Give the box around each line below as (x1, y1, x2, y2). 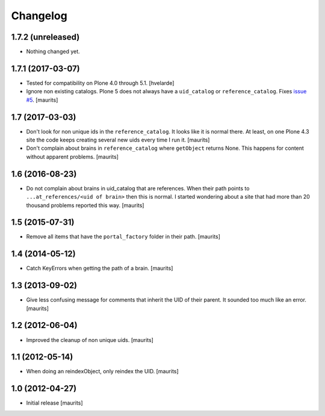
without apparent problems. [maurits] (26, 153, 119, 160)
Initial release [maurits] (26, 399, 84, 406)
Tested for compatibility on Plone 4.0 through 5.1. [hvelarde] (26, 79, 175, 87)
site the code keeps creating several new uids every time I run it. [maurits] (26, 136, 210, 144)
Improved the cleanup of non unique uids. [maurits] (26, 336, 153, 343)
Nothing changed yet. (26, 48, 81, 55)
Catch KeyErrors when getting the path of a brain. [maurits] (26, 265, 173, 272)
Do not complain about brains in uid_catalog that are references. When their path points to (26, 184, 250, 192)
